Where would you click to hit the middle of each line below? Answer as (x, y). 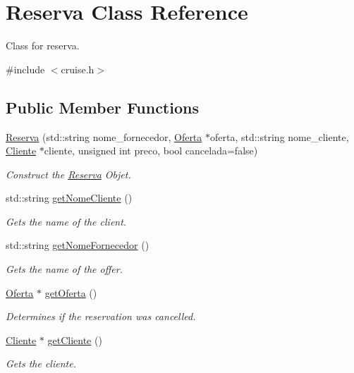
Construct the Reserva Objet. (68, 174)
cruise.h (78, 69)
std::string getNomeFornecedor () (78, 245)
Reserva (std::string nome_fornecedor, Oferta (104, 136)
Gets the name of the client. (66, 221)
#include (25, 69)
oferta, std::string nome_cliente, (279, 136)
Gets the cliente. (41, 363)
